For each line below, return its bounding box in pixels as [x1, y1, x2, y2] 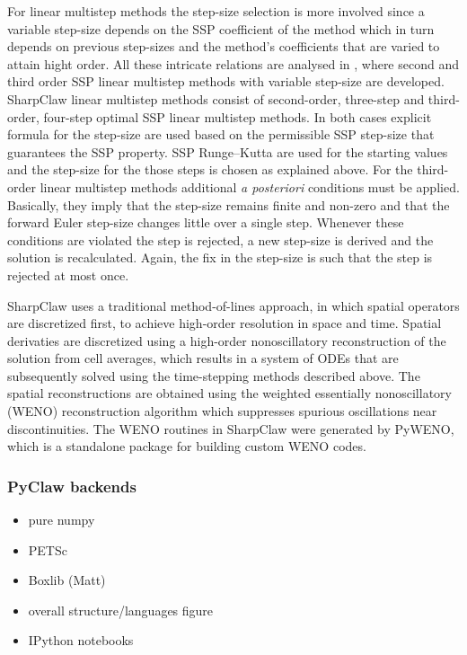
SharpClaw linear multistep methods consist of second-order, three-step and [7, 89, 425, 108]
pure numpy [28, 510, 95, 529]
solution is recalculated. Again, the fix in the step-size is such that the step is [7, 248, 433, 267]
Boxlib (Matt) [28, 571, 106, 589]
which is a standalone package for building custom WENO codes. [7, 437, 366, 456]
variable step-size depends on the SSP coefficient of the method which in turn [7, 19, 435, 38]
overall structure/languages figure [28, 600, 214, 619]
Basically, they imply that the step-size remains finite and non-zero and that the [7, 195, 450, 214]
